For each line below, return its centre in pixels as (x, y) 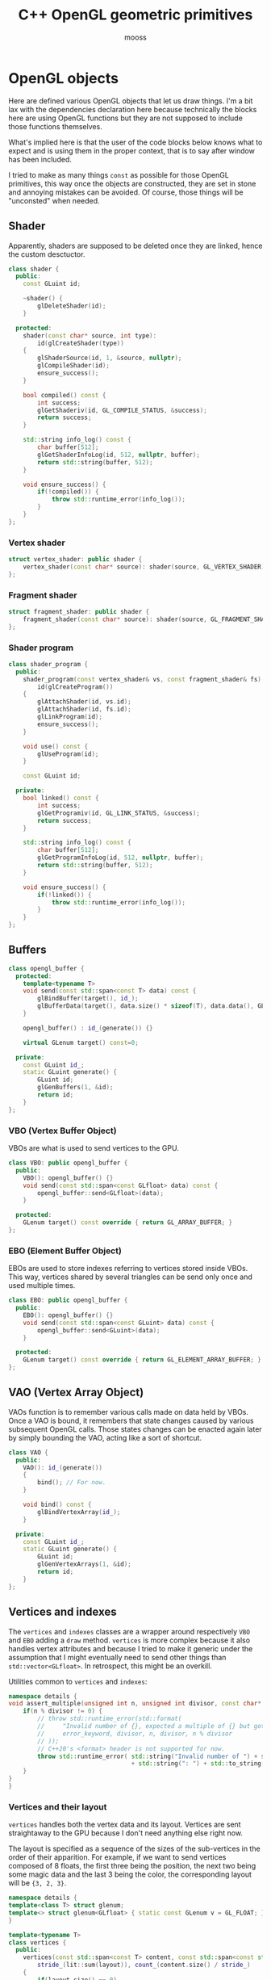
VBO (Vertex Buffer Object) (63, 1131)
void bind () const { (57, 1505)
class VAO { (28, 1452)
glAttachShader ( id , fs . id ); (84, 709)
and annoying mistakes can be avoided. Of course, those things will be (126, 192)
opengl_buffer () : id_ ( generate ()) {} (88, 1028)
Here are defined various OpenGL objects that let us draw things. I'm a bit (131, 101)
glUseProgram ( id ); (68, 754)
